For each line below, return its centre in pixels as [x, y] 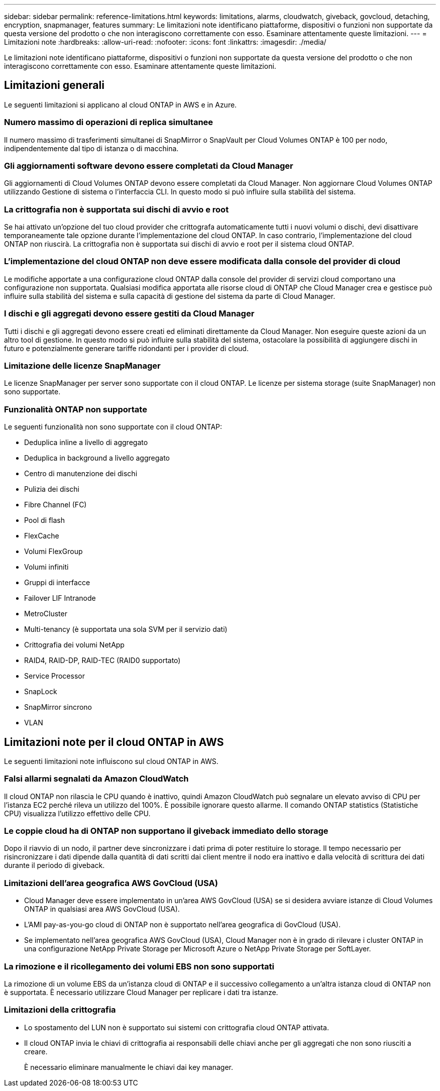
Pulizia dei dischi [52, 489]
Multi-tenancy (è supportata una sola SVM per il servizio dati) [126, 629]
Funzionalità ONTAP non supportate [76, 409]
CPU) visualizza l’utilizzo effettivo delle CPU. [77, 813]
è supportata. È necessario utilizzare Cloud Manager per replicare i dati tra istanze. [141, 992]
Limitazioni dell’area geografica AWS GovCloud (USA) [111, 883]
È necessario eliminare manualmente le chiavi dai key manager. [129, 1067]
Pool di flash [44, 520]
